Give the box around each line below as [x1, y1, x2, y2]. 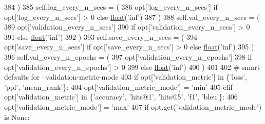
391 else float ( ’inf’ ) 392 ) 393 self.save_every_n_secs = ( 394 [4, 31, 198, 42]
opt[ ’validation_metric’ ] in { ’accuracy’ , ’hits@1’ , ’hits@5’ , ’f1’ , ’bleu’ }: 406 [4, 91, 238, 102]
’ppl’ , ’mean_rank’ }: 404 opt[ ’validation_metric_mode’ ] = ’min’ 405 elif [4, 81, 233, 92]
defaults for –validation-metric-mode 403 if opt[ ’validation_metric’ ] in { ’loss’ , [4, 71, 247, 82]
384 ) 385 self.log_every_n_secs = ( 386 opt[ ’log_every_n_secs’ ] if [4, 2, 218, 12]
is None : [4, 111, 30, 122]
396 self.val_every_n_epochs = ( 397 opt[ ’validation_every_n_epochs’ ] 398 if [4, 51, 252, 62]
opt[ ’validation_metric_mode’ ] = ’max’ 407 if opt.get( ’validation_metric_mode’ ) [4, 101, 262, 112]
